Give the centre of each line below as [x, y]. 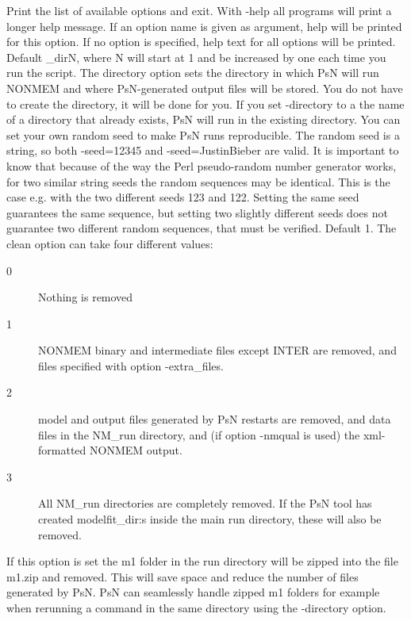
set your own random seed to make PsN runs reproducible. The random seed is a [203, 134]
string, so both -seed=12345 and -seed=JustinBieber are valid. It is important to [203, 150]
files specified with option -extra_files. [131, 365]
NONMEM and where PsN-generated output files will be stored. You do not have [205, 88]
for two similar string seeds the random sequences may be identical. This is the [198, 181]
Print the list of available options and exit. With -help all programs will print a [199, 10]
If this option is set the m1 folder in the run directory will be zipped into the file [202, 561]
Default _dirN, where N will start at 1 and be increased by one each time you [196, 57]
